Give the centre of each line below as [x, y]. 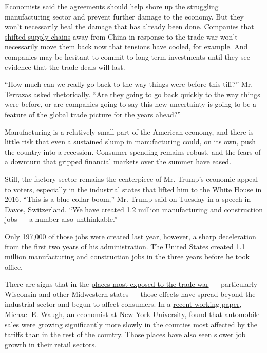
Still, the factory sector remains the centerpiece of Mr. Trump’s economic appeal [131, 179]
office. [14, 266]
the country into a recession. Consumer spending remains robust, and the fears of [133, 151]
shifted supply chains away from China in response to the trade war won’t [121, 36]
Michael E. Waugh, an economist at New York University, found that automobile [132, 314]
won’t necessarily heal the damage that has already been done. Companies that [129, 26]
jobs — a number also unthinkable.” [61, 219]
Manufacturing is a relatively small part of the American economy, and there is [129, 131]
